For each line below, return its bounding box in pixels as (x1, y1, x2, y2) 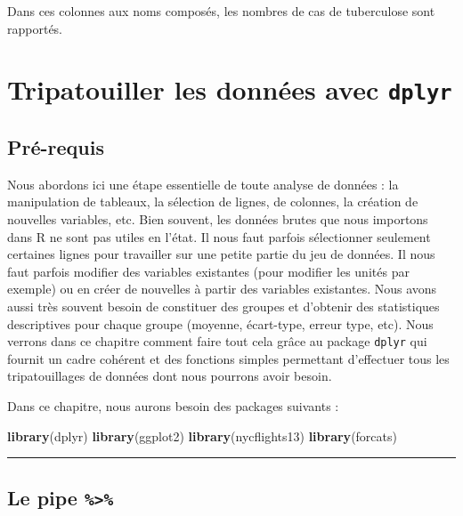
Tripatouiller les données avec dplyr (7, 71, 452, 108)
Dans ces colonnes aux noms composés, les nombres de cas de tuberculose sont (7, 2, 435, 20)
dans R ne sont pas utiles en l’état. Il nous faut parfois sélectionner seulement (7, 227, 431, 246)
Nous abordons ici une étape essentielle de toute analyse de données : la (7, 174, 399, 193)
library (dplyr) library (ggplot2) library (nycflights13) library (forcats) (7, 426, 397, 445)
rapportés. (7, 19, 63, 37)
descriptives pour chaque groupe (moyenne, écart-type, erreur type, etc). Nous (7, 314, 434, 333)
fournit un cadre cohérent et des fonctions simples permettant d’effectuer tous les (7, 349, 450, 367)
